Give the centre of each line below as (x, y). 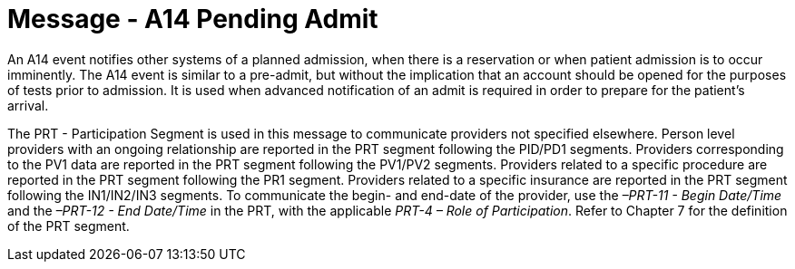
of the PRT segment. (69, 226)
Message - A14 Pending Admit (193, 19)
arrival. (28, 105)
